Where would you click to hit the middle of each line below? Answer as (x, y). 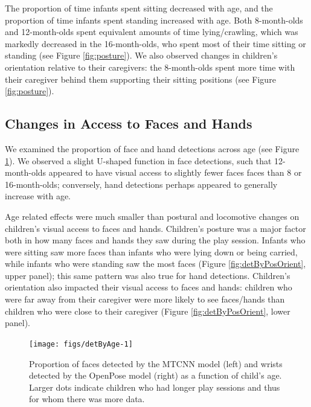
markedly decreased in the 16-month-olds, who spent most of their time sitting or (155, 43)
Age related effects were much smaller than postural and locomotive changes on (152, 216)
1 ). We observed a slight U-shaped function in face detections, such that (138, 160)
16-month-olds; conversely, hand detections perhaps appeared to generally (141, 184)
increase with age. (38, 196)
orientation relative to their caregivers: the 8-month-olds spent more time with (150, 67)
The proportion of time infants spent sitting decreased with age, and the (139, 8)
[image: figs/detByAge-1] (81, 344)
